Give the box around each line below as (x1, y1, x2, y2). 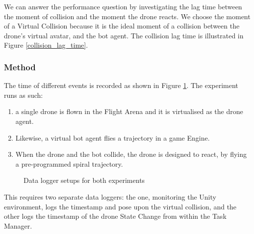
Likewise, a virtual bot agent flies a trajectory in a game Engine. (15, 132, 210, 143)
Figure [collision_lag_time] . (4, 40, 88, 50)
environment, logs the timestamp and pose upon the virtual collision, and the (4, 201, 237, 211)
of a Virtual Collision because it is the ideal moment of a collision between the (4, 21, 240, 31)
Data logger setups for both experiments (24, 175, 145, 185)
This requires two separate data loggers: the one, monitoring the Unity (4, 191, 216, 202)
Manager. (4, 220, 32, 231)
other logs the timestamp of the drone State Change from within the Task (4, 211, 227, 221)
